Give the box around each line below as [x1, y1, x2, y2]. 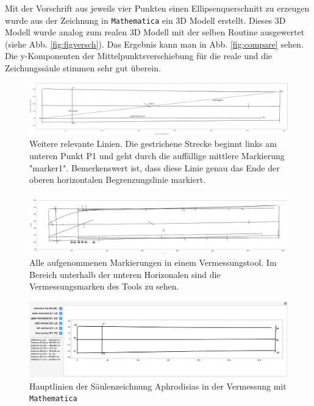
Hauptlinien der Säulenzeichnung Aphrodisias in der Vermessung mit [29, 379, 287, 392]
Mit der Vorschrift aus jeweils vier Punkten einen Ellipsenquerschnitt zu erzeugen [5, 2, 310, 14]
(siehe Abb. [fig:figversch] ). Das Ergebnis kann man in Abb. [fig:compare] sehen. [5, 37, 304, 50]
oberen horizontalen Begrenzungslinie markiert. [29, 173, 206, 186]
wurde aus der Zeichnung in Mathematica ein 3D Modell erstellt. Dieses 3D [5, 13, 286, 26]
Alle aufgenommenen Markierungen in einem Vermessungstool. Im [29, 256, 277, 269]
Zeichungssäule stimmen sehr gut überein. [5, 62, 161, 74]
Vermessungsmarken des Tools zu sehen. [29, 280, 179, 293]
